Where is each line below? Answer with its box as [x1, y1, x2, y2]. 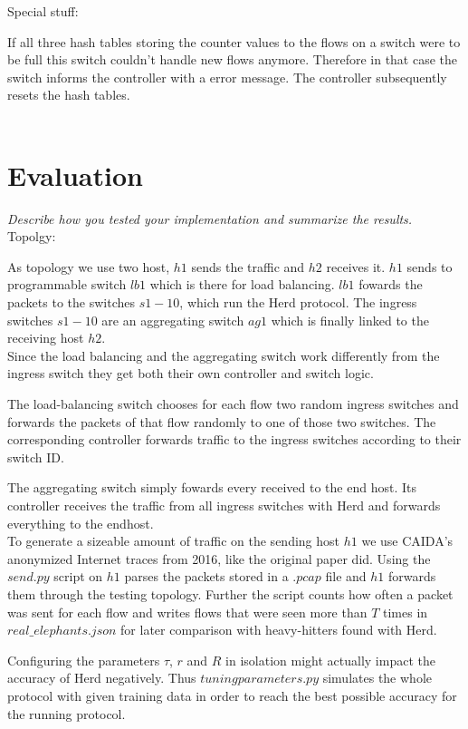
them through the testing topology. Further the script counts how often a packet [7, 584, 454, 603]
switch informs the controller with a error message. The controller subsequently [7, 67, 447, 86]
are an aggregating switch [101, 310, 244, 329]
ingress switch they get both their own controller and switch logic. [7, 364, 374, 383]
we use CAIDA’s [361, 531, 454, 550]
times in [383, 602, 428, 621]
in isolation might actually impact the [225, 650, 435, 669]
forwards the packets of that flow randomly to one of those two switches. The [7, 412, 436, 431]
